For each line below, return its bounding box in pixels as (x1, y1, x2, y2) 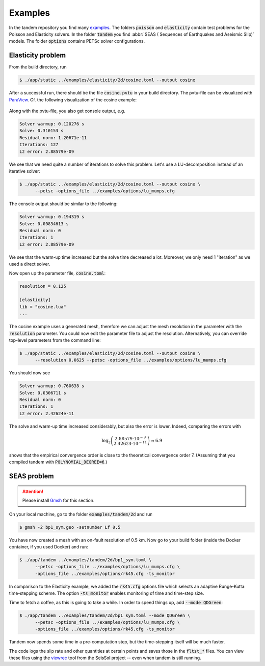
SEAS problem (9, 472, 54, 481)
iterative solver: (9, 168, 41, 174)
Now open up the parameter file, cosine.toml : (9, 270, 106, 276)
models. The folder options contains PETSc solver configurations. (9, 38, 145, 44)
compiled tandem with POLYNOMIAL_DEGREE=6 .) (9, 459, 107, 465)
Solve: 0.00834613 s (19, 221, 69, 226)
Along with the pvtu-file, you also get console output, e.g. (9, 108, 125, 114)
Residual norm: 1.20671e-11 (19, 135, 87, 140)
